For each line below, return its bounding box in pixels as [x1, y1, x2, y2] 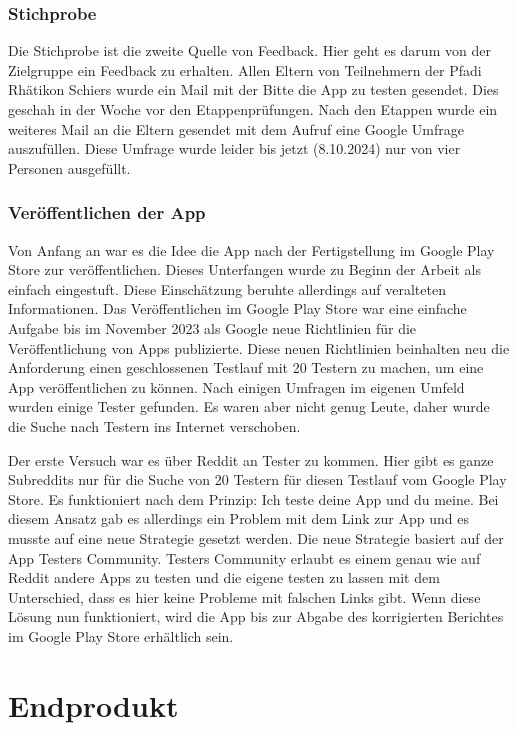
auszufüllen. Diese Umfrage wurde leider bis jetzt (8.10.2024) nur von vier [8, 138, 461, 159]
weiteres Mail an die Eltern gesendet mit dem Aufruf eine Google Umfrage [8, 118, 464, 139]
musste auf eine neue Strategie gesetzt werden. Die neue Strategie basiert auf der [8, 527, 504, 548]
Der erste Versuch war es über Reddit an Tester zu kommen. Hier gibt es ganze [8, 449, 494, 470]
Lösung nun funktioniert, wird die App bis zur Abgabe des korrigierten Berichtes [8, 606, 504, 627]
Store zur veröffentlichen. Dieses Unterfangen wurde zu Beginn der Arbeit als [8, 259, 481, 280]
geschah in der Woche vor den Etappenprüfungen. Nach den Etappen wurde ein [8, 99, 498, 119]
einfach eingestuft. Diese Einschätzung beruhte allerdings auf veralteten [8, 278, 446, 299]
